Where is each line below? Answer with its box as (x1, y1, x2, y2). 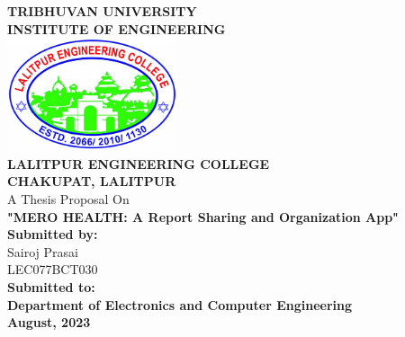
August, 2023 (7, 313, 91, 332)
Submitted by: (7, 225, 98, 244)
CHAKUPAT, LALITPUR (7, 172, 176, 191)
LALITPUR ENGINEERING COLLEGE (7, 154, 270, 173)
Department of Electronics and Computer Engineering (7, 295, 352, 314)
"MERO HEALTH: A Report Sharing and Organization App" (7, 207, 399, 226)
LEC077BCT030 (7, 260, 98, 279)
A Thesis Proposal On (7, 189, 130, 208)
